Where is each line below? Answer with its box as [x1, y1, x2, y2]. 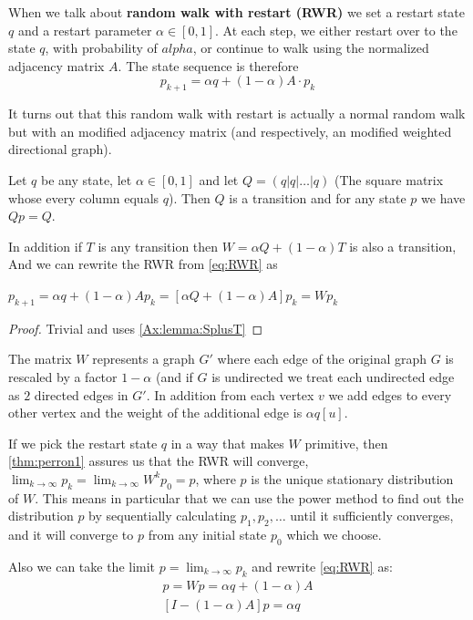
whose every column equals [8, 188, 159, 207]
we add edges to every [328, 385, 452, 404]
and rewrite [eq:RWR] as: [252, 556, 393, 575]
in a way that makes [170, 433, 284, 452]
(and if [155, 367, 193, 386]
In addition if [8, 236, 82, 255]
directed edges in [34, 385, 129, 404]
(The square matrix [334, 170, 444, 189]
